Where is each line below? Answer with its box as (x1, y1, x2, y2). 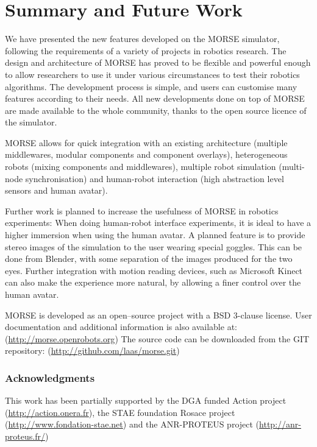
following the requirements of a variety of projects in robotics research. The (5, 44, 287, 57)
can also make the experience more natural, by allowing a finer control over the (5, 276, 301, 289)
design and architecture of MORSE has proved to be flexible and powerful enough (5, 56, 311, 69)
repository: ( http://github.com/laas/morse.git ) (5, 344, 180, 357)
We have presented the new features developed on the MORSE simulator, (5, 32, 280, 45)
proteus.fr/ (5, 429, 45, 442)
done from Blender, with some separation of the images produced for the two (5, 252, 293, 265)
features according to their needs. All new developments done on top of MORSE (5, 92, 305, 105)
